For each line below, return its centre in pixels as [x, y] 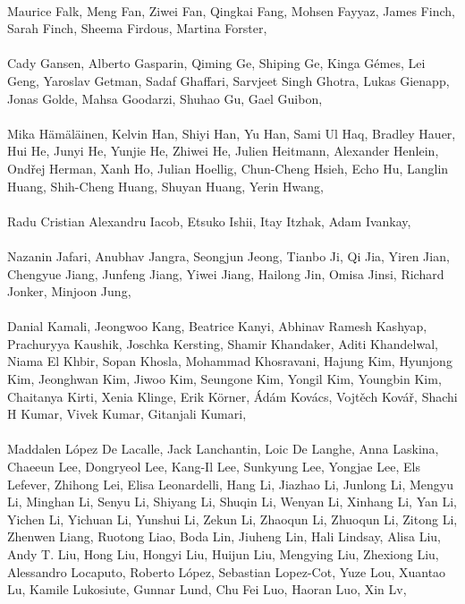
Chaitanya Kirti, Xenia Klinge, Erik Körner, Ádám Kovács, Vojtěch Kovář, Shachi [232, 396]
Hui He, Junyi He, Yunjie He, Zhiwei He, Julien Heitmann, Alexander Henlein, [223, 151]
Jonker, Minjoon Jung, [69, 291]
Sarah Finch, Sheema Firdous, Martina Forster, [137, 28]
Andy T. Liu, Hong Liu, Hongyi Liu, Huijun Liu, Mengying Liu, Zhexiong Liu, [223, 554]
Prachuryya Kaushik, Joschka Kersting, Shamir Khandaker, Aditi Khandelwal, [223, 343]
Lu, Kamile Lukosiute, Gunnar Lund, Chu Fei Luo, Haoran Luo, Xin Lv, [207, 589]
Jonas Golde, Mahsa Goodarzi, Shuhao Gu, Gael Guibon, [165, 98]
